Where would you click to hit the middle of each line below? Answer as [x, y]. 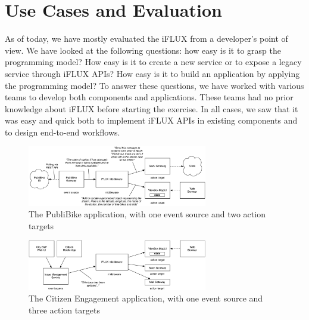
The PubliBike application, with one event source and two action [147, 214]
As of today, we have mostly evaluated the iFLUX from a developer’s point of [146, 39]
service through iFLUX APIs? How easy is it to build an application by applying [152, 73]
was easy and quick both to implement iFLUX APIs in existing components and [151, 120]
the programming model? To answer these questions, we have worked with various [154, 85]
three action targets [64, 310]
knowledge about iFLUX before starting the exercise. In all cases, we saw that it [152, 108]
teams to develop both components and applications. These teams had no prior [149, 97]
